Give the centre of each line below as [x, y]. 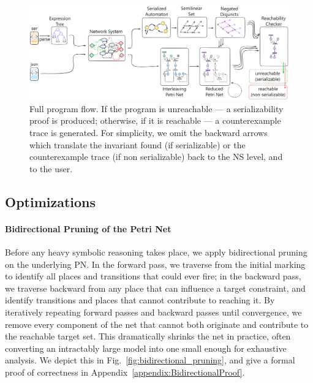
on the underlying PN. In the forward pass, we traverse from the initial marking [155, 264]
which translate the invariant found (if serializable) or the [138, 144]
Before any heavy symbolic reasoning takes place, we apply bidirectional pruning [156, 252]
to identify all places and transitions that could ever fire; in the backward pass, [153, 276]
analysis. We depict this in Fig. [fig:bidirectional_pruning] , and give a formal [150, 360]
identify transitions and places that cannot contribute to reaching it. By [140, 300]
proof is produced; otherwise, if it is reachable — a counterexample [155, 120]
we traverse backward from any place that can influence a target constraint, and [155, 288]
